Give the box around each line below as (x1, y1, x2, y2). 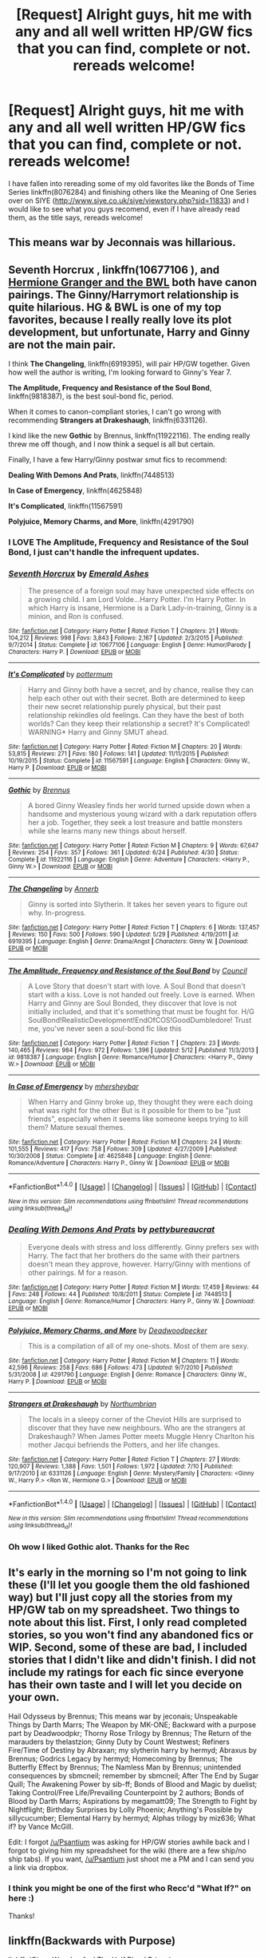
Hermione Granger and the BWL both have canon (8, 275, 258, 289)
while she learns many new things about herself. (27, 826, 187, 836)
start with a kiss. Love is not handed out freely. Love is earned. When (27, 990, 255, 1000)
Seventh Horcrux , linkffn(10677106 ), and (8, 263, 220, 276)
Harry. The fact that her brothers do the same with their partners (27, 1251, 241, 1260)
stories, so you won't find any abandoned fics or (8, 1627, 254, 1642)
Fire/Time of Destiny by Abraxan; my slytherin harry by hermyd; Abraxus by (8, 1746, 258, 1755)
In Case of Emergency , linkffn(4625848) (8, 486, 143, 496)
